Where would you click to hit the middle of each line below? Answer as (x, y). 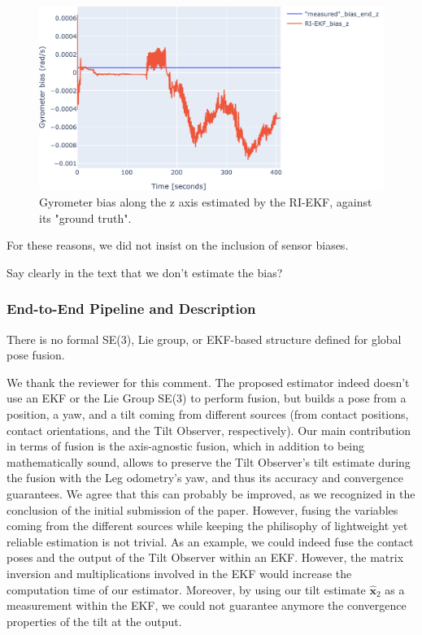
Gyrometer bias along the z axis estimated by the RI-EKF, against (206, 202)
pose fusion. (36, 355)
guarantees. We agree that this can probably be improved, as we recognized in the (211, 494)
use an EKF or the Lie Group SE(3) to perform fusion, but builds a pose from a (207, 398)
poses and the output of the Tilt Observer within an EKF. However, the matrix (205, 557)
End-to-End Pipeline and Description (131, 309)
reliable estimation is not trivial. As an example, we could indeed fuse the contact (210, 541)
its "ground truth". (85, 217)
